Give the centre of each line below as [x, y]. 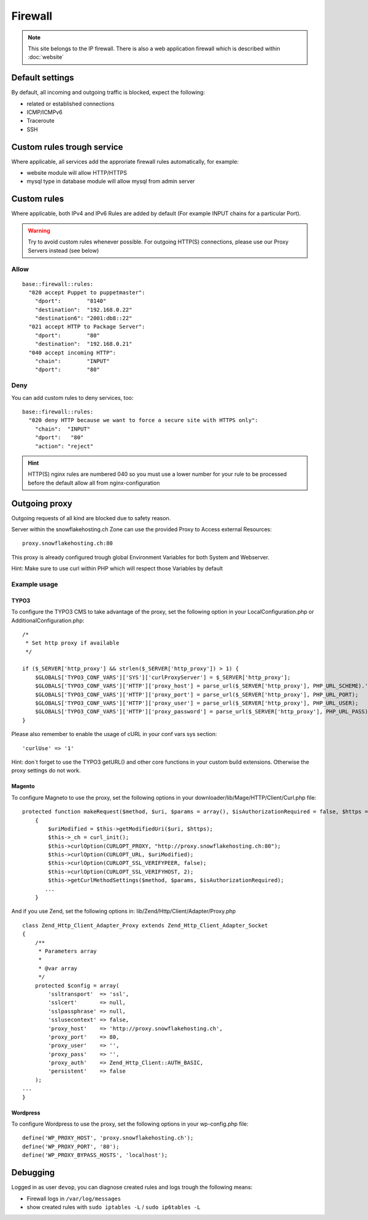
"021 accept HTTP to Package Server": [87, 327]
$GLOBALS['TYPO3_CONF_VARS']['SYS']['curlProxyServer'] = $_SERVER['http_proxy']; [163, 677]
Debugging [33, 1172]
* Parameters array [67, 951]
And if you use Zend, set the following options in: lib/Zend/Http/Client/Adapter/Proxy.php [124, 911]
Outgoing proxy [42, 503]
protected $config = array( [77, 985]
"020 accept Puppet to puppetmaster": [87, 292]
